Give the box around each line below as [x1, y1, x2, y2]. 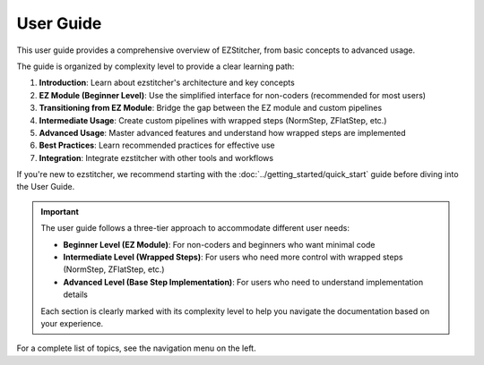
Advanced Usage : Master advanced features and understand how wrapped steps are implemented [39, 127, 407, 138]
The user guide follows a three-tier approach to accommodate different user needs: [40, 223, 350, 233]
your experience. [40, 318, 104, 328]
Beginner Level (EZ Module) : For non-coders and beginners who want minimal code [63, 239, 376, 250]
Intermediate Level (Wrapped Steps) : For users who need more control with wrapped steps [63, 251, 403, 263]
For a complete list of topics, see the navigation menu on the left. [16, 343, 256, 353]
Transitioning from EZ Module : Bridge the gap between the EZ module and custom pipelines [39, 103, 383, 114]
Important [40, 206, 80, 216]
